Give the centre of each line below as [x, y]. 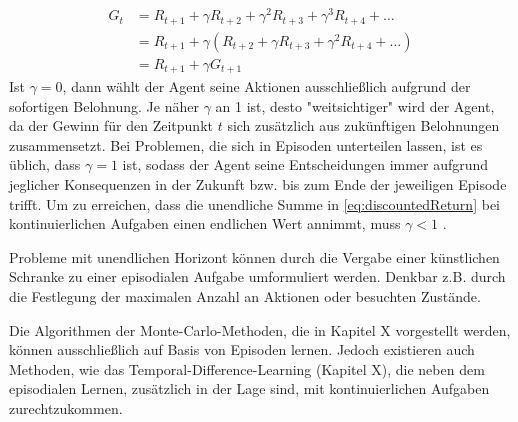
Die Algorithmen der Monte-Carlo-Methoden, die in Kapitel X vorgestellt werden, [260, 329]
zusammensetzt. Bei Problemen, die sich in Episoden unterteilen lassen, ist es [246, 144]
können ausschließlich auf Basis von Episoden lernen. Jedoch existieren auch [242, 349]
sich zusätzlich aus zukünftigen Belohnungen [363, 125]
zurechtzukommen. [66, 407]
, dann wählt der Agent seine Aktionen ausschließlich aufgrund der [266, 86]
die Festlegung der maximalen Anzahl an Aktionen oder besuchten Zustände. [245, 296]
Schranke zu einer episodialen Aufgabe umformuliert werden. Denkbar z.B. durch [257, 276]
